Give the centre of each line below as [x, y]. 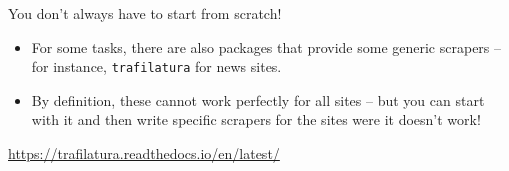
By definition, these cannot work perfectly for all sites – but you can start [258, 99]
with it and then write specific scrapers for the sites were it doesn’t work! [256, 119]
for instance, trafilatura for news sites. [156, 66]
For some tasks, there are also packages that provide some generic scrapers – [266, 46]
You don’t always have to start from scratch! [145, 13]
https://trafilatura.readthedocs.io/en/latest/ [144, 153]
